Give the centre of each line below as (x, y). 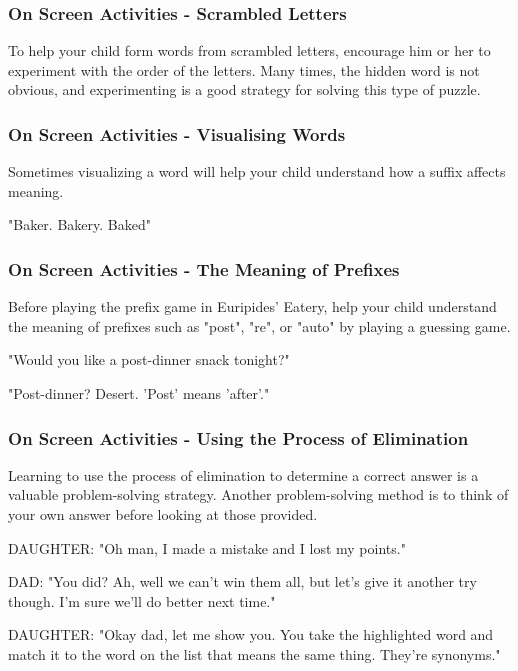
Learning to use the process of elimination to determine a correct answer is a (243, 474)
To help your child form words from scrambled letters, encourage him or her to (249, 50)
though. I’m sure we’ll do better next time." (142, 600)
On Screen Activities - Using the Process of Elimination (238, 437)
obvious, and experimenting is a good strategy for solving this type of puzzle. (244, 89)
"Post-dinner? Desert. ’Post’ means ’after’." (139, 393)
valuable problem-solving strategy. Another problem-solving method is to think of (258, 494)
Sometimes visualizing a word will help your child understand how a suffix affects (257, 171)
